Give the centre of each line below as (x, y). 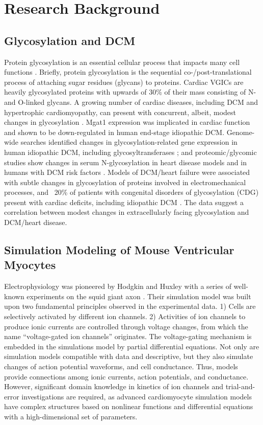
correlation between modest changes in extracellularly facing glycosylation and (127, 212)
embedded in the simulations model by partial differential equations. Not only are (132, 346)
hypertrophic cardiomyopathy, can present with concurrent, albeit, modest (120, 112)
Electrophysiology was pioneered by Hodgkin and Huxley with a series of (118, 286)
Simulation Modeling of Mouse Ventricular (119, 250)
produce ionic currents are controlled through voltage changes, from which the (126, 326)
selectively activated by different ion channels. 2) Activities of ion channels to (125, 316)
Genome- (241, 132)
